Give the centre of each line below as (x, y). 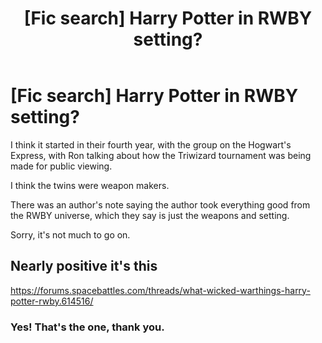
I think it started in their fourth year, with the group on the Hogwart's (151, 144)
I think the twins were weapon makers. (90, 185)
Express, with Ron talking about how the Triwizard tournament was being (161, 155)
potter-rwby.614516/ (52, 301)
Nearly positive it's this (84, 266)
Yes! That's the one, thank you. (87, 327)
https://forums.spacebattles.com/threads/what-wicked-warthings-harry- (160, 290)
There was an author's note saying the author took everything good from (160, 204)
